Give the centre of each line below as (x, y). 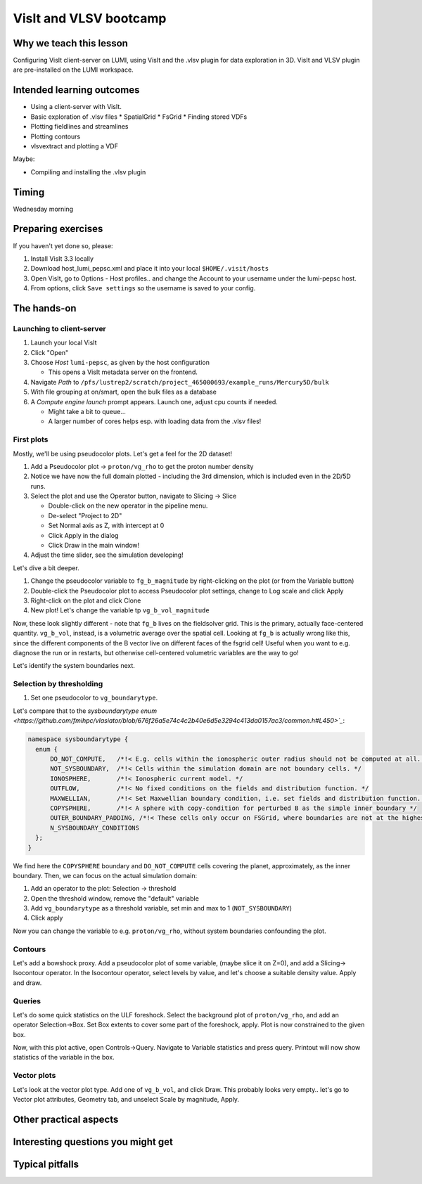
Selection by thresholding (58, 684)
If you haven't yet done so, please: (63, 245)
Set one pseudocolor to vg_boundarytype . (94, 698)
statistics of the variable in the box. (64, 1057)
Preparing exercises (58, 229)
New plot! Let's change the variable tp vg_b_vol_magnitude (120, 610)
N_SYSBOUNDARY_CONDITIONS (95, 828)
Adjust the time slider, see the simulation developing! (107, 555)
